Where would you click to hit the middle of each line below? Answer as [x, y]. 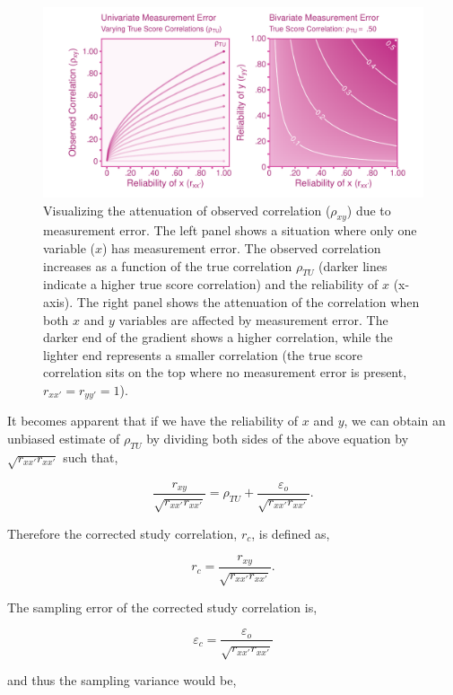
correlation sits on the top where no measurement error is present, [225, 372]
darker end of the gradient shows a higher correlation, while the [218, 337]
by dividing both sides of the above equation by [278, 438]
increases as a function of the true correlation [168, 265]
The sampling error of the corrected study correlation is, [162, 607]
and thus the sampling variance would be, [122, 680]
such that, [91, 457]
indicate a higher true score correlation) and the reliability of [211, 284]
